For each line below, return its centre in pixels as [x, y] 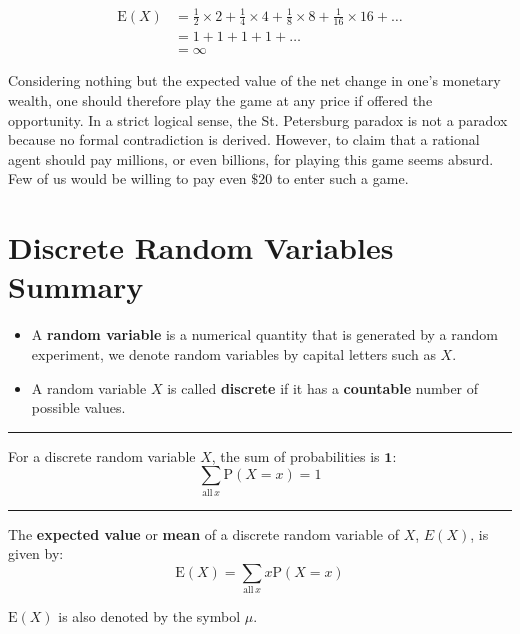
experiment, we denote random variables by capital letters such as [233, 353]
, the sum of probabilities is [295, 455]
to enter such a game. [342, 178]
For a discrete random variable [102, 455]
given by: [36, 553]
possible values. [78, 407]
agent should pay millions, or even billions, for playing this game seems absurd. [251, 158]
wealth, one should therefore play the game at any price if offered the [220, 100]
